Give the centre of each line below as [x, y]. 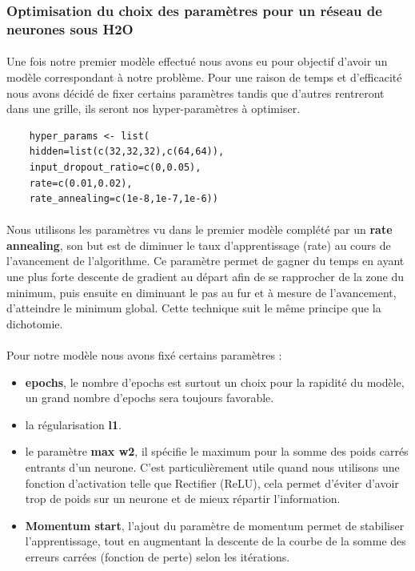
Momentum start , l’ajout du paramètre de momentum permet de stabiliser [215, 525]
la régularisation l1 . [73, 424]
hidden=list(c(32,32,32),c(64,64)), [127, 152]
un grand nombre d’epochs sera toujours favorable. [150, 398]
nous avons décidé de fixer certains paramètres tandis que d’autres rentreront [196, 92]
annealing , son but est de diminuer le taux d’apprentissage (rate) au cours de [199, 245]
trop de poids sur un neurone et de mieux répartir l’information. [183, 499]
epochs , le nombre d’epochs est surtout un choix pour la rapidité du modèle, [215, 382]
